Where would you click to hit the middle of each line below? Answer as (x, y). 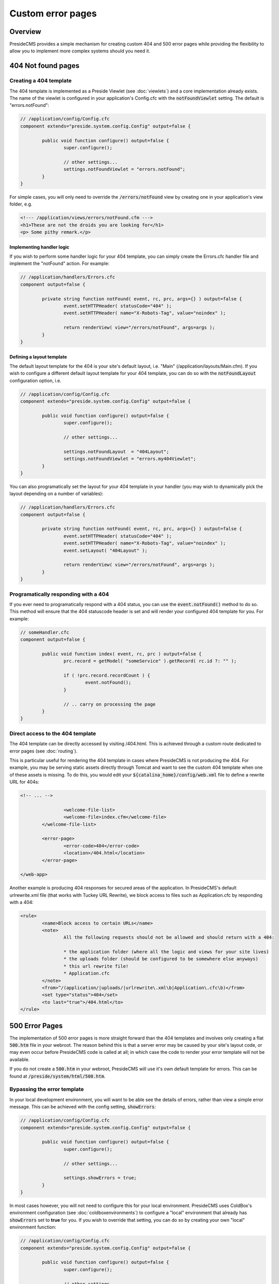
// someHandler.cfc (45, 632)
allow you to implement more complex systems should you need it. (80, 51)
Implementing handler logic (39, 247)
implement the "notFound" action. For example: (59, 263)
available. (20, 1059)
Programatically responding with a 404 (59, 594)
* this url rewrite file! (96, 966)
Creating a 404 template (41, 81)
